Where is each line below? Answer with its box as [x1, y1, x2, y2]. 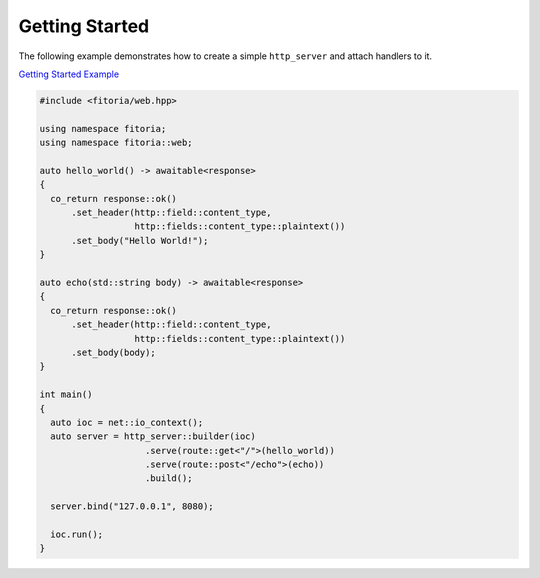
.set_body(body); [71, 346, 157, 358]
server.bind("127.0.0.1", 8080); [50, 501, 214, 512]
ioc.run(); [50, 529, 104, 540]
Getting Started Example [18, 68, 120, 80]
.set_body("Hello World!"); [71, 235, 209, 246]
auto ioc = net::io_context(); [50, 416, 204, 428]
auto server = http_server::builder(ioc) [50, 431, 257, 442]
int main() [39, 389, 93, 400]
